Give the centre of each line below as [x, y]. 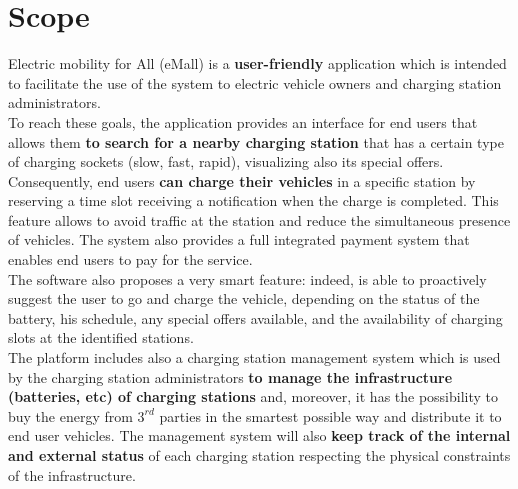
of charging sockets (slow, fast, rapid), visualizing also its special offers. [226, 161]
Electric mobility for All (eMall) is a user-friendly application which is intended [257, 63]
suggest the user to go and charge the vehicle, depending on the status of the [244, 298]
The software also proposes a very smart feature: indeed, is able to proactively [247, 278]
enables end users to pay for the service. [130, 259]
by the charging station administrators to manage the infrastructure [230, 376]
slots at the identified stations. [101, 337]
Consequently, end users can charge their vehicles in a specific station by [242, 180]
